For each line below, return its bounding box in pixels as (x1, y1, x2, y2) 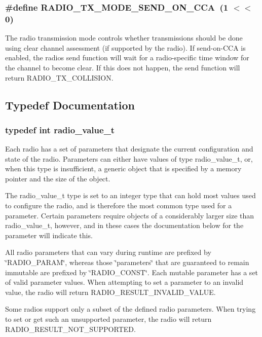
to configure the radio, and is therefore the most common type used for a (5, 200, 232, 211)
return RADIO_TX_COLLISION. (5, 72, 114, 83)
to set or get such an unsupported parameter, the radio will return (5, 314, 212, 324)
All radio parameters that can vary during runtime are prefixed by (5, 247, 211, 257)
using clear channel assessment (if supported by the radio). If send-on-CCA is (5, 42, 246, 53)
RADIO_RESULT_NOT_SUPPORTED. (5, 323, 136, 334)
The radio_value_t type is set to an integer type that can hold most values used (5, 190, 256, 201)
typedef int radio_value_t (5, 123, 115, 136)
